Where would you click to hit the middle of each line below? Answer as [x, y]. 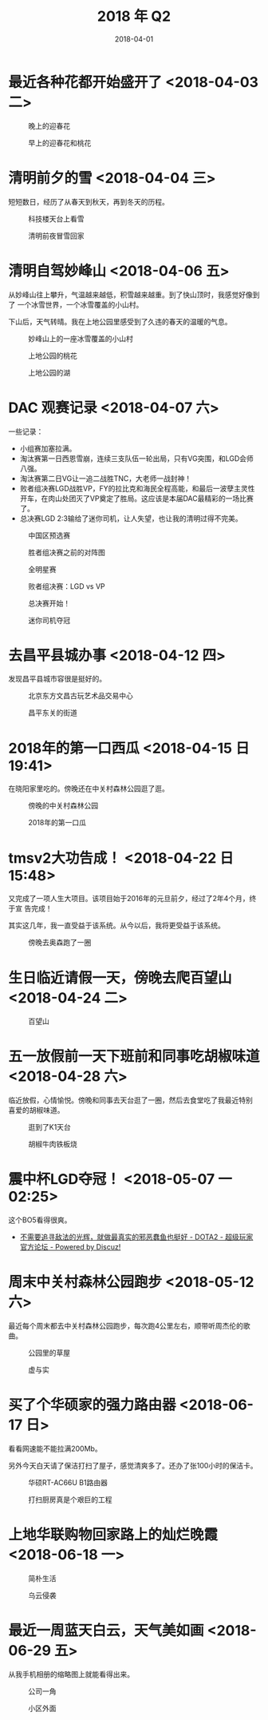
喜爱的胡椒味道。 [36, 1110]
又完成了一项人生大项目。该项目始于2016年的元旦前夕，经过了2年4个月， [129, 899]
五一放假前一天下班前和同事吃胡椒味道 [134, 1057]
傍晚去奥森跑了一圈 [60, 943]
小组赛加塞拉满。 [48, 448]
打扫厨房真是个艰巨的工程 [70, 1500]
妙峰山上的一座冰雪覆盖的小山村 [81, 338]
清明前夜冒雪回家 [56, 236]
